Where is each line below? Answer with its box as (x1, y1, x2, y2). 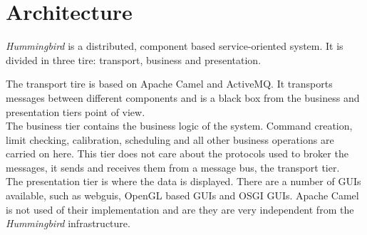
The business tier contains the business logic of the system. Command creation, (6, 118, 353, 133)
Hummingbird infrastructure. (6, 216, 130, 231)
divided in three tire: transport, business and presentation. (6, 52, 262, 67)
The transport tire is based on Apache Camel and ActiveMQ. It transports (6, 76, 333, 91)
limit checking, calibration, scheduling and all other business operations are (6, 132, 334, 147)
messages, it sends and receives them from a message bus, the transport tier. (6, 160, 340, 174)
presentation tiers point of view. (6, 104, 145, 119)
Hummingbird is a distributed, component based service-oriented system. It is (6, 38, 343, 53)
